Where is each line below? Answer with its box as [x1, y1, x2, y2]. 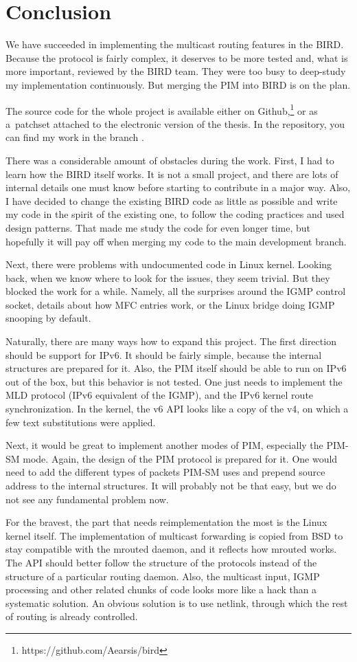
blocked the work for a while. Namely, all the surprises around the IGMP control [5, 284, 346, 298]
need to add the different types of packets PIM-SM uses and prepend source [5, 465, 325, 479]
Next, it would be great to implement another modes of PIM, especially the [5, 438, 323, 452]
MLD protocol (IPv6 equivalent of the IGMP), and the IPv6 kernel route [5, 388, 314, 402]
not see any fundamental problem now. [5, 492, 169, 506]
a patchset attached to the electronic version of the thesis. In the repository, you [5, 116, 345, 131]
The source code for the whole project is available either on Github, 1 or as [5, 101, 318, 118]
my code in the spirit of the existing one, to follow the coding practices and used [5, 207, 345, 221]
